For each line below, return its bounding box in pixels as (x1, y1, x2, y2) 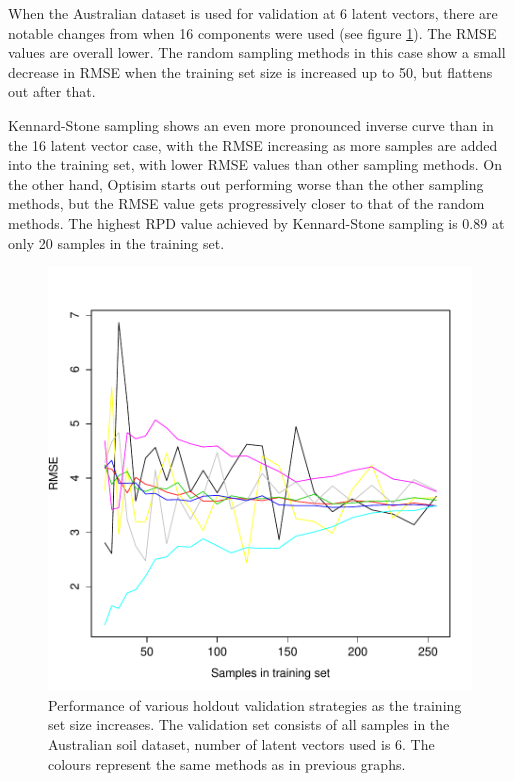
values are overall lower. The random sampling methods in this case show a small (8, 42, 506, 63)
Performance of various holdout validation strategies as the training (48, 694, 462, 715)
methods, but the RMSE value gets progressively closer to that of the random (8, 193, 485, 214)
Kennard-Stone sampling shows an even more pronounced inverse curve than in (8, 114, 494, 135)
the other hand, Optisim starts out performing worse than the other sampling (8, 173, 484, 194)
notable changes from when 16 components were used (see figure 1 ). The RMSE (8, 22, 497, 43)
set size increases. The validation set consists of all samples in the (48, 714, 450, 735)
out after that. (8, 81, 96, 102)
